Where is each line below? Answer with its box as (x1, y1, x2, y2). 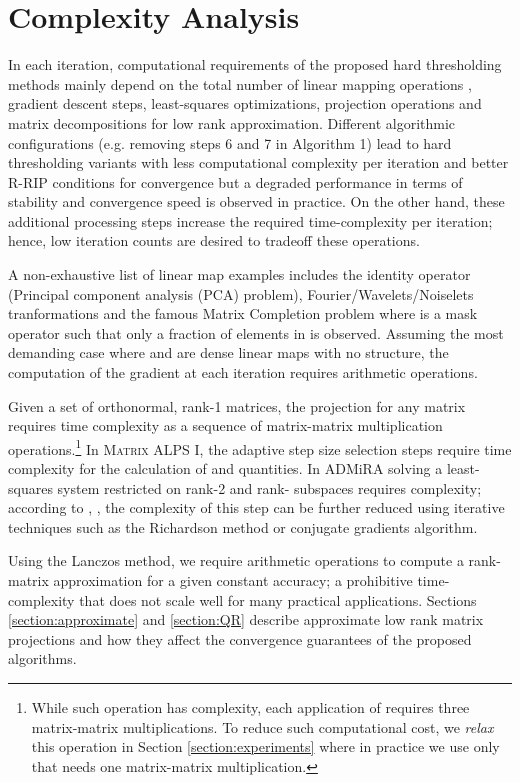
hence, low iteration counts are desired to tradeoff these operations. (8, 230, 420, 251)
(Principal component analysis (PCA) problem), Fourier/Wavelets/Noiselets (8, 283, 474, 304)
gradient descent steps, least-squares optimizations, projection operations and (8, 93, 482, 114)
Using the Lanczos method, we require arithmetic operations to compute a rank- (8, 550, 501, 571)
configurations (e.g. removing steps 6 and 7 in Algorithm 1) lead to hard (8, 132, 452, 153)
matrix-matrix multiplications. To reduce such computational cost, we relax (31, 716, 494, 737)
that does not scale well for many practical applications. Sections (79, 589, 477, 610)
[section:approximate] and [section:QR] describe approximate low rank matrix (8, 609, 484, 630)
